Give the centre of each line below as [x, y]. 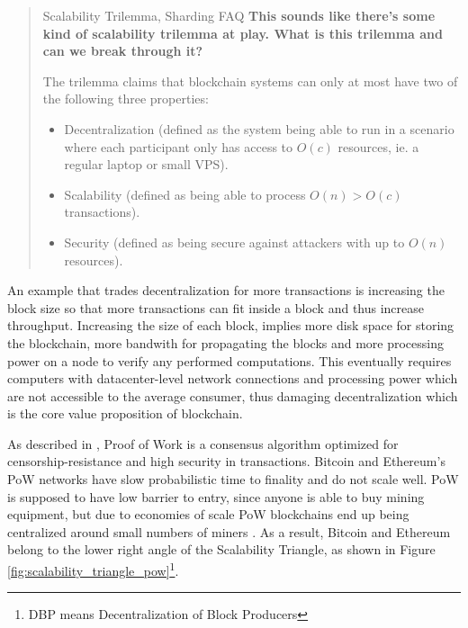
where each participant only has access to [179, 146]
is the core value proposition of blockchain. [125, 413]
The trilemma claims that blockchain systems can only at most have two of [250, 81]
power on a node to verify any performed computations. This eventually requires [229, 360]
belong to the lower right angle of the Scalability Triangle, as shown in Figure [221, 549]
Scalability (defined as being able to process [185, 194]
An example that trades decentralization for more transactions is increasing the [226, 290]
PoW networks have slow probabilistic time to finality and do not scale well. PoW [233, 479]
